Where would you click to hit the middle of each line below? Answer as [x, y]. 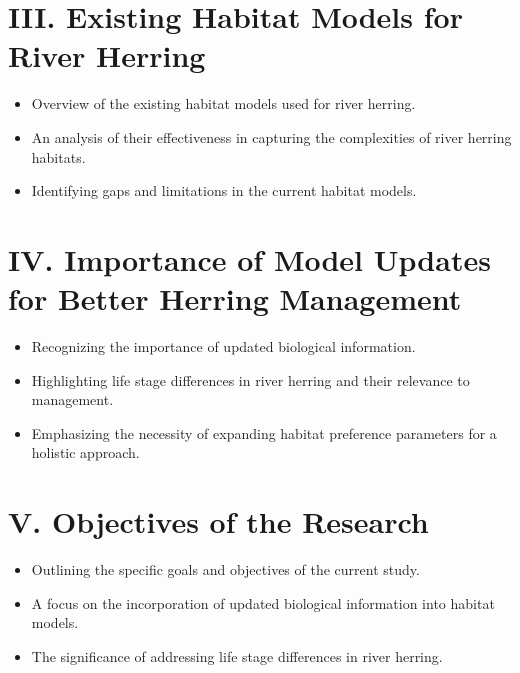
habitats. [58, 156]
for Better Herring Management [235, 298]
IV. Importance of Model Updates [249, 258]
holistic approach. [85, 452]
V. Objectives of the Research [218, 521]
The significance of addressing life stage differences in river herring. [237, 655]
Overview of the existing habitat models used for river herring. [223, 103]
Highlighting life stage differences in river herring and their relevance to [250, 379]
